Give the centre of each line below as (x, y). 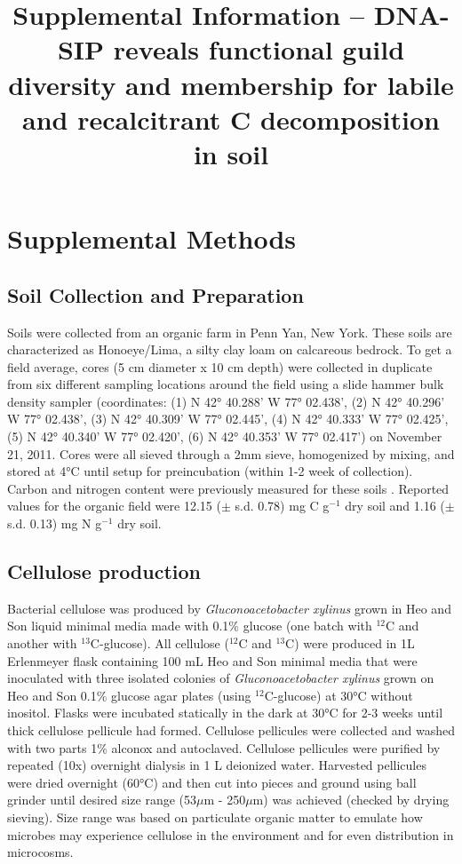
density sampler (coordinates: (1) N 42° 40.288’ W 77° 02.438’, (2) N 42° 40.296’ (226, 401)
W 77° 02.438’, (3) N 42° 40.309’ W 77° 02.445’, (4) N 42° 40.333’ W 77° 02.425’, (228, 419)
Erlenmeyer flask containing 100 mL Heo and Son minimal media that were (212, 660)
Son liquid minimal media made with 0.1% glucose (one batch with (190, 626)
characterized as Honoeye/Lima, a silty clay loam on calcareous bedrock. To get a (230, 349)
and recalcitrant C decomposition (231, 119)
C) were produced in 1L (350, 643)
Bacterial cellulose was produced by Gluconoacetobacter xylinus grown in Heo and (229, 608)
